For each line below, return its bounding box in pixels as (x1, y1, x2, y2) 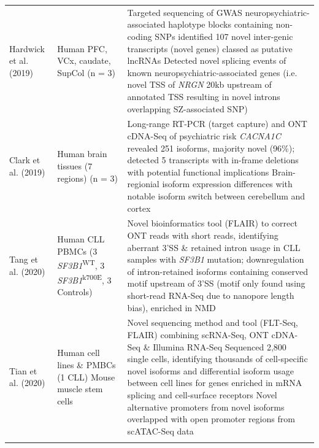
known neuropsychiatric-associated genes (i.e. (127, 66, 298, 79)
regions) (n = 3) (57, 171, 118, 184)
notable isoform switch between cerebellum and (127, 189, 306, 202)
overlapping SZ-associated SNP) (127, 102, 248, 115)
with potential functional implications (127, 165, 269, 178)
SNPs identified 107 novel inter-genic (155, 29, 293, 42)
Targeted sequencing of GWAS (127, 6, 242, 18)
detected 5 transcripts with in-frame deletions (127, 153, 299, 166)
